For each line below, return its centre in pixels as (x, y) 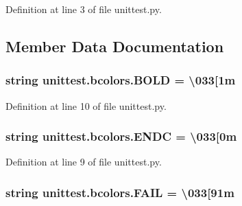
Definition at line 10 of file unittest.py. (86, 105)
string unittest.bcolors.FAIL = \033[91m (120, 192)
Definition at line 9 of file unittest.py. (84, 162)
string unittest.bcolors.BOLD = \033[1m (121, 80)
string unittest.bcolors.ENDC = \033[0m (121, 136)
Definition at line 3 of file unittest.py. (84, 9)
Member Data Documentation (115, 46)
